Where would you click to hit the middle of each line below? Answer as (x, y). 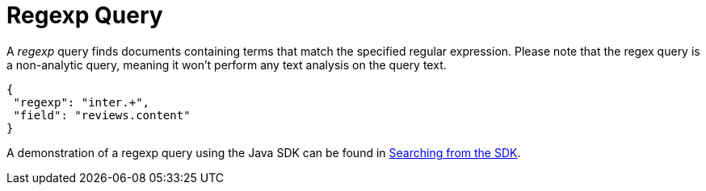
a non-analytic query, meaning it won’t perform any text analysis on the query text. (227, 64)
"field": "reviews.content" (102, 115)
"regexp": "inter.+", (82, 102)
